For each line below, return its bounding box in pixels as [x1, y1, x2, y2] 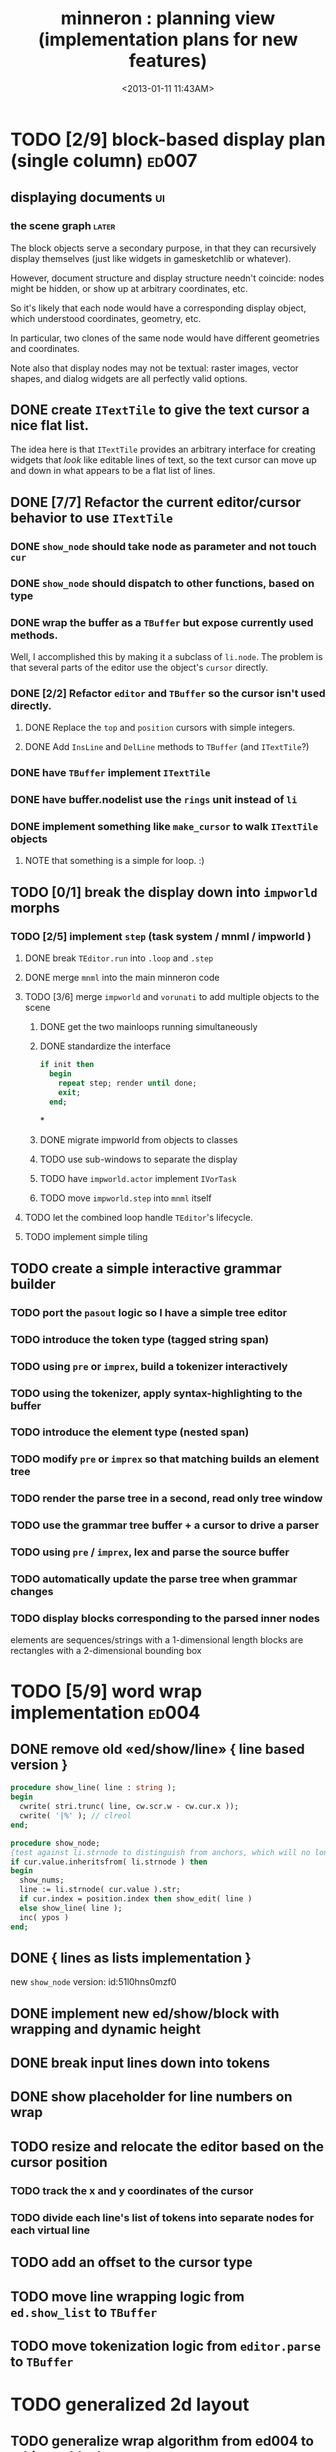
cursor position [10, 2153, 108, 2171]
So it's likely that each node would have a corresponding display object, [10, 302, 307, 314]
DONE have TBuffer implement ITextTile [10, 766, 211, 780]
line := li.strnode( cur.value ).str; [19, 1885, 182, 1895]
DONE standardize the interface [39, 1040, 172, 1052]
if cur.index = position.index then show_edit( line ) [19, 1894, 253, 1904]
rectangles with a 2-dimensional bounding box [10, 1645, 202, 1657]
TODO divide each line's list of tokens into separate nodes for [10, 2210, 315, 2224]
